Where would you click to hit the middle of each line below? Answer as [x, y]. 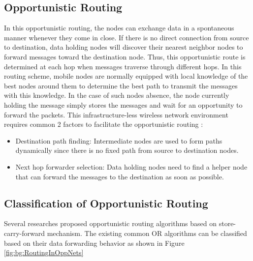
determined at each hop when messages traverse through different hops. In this [123, 66]
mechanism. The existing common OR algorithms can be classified [147, 233]
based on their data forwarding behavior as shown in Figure [94, 243]
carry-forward [25, 233]
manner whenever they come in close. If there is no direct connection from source [126, 37]
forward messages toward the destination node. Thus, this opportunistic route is [125, 56]
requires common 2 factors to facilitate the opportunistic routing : [104, 124]
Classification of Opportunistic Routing [106, 203]
